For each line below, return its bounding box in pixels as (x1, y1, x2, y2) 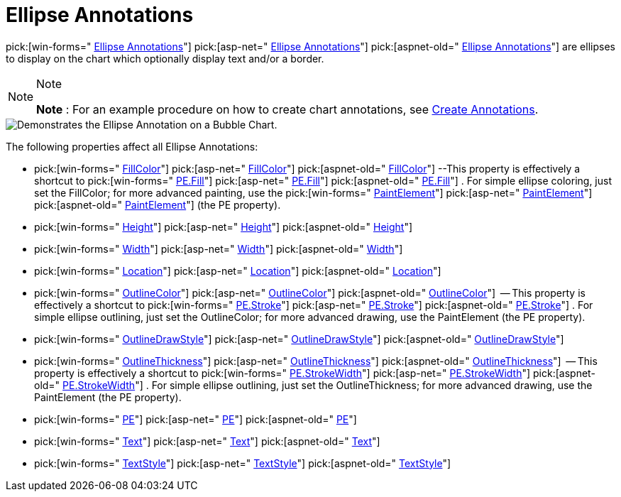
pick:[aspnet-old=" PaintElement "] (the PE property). (34, 198, 281, 211)
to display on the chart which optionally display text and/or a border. (6, 52, 324, 65)
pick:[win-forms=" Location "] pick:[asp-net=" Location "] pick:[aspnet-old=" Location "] (34, 264, 441, 277)
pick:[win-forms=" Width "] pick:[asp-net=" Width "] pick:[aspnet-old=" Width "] (34, 242, 403, 255)
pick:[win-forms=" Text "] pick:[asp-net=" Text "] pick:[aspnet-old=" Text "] (34, 435, 380, 447)
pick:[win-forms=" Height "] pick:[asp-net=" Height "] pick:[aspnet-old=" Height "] (34, 220, 413, 233)
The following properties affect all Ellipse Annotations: (6, 140, 258, 153)
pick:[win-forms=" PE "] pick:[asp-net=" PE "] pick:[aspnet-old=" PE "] (34, 413, 357, 425)
